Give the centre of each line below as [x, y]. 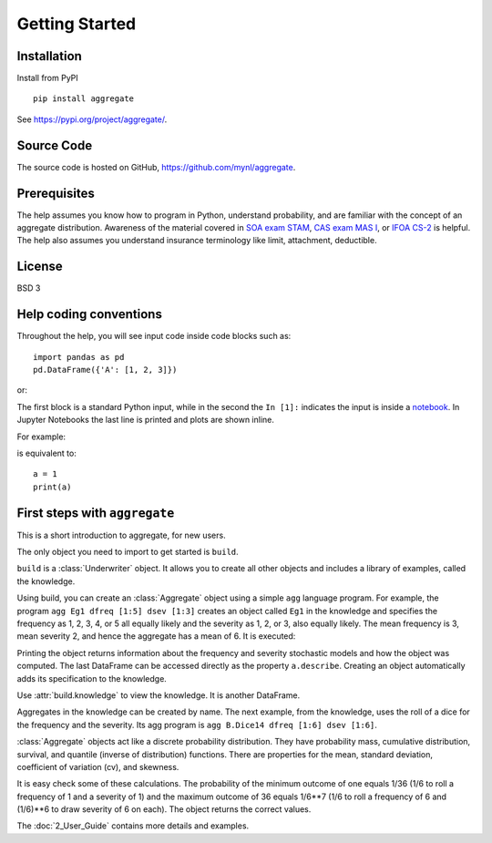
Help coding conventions [90, 314]
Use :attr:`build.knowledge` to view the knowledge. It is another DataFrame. [159, 695]
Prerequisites [56, 193]
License [40, 267]
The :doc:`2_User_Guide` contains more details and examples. [133, 826]
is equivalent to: [46, 453]
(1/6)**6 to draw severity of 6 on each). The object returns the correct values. [164, 809]
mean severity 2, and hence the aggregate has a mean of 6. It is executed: [156, 636]
